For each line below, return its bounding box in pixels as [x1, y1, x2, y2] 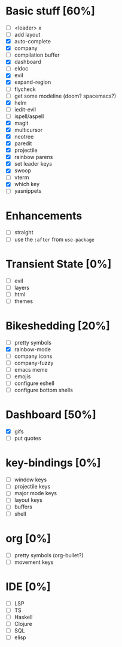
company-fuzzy [14, 359, 54, 366]
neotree [14, 133, 34, 140]
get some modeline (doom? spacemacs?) [14, 92, 117, 99]
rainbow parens [14, 154, 53, 161]
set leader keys [14, 160, 52, 167]
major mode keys [14, 490, 57, 497]
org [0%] [5, 531, 51, 545]
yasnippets [14, 187, 42, 195]
